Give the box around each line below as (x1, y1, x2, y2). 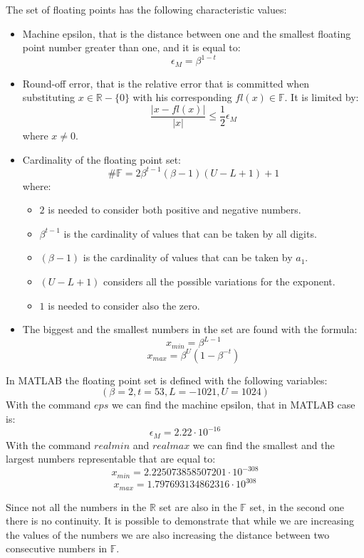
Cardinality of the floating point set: (22, 152, 182, 167)
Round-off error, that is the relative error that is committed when (22, 75, 310, 90)
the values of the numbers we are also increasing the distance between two (6, 527, 330, 542)
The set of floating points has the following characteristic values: (6, 2, 287, 16)
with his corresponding (132, 90, 232, 105)
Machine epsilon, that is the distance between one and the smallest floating (22, 26, 351, 41)
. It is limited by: (284, 90, 359, 105)
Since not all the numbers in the (6, 499, 147, 514)
